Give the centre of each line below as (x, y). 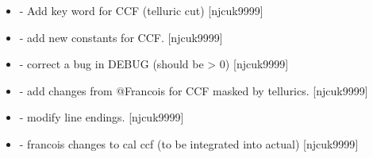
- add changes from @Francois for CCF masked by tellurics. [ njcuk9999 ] (194, 90)
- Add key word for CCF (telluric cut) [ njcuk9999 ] (141, 10)
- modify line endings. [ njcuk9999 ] (102, 117)
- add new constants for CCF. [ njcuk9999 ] (121, 37)
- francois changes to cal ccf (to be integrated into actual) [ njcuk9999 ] (189, 143)
